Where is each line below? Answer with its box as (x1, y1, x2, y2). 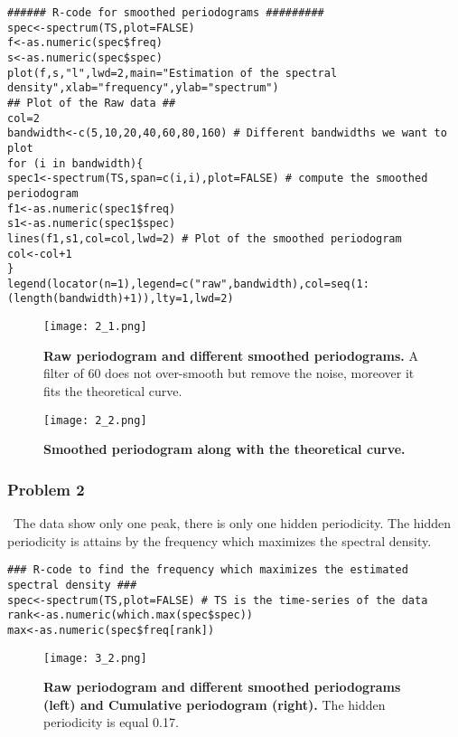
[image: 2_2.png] (43, 413, 147, 427)
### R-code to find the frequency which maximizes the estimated (7, 563, 408, 577)
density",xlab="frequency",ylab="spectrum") (7, 81, 279, 95)
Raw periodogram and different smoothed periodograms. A (43, 345, 418, 364)
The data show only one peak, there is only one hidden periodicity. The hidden (13, 514, 452, 533)
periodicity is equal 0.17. (43, 713, 179, 732)
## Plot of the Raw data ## (7, 96, 176, 109)
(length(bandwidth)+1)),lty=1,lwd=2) (7, 292, 234, 306)
